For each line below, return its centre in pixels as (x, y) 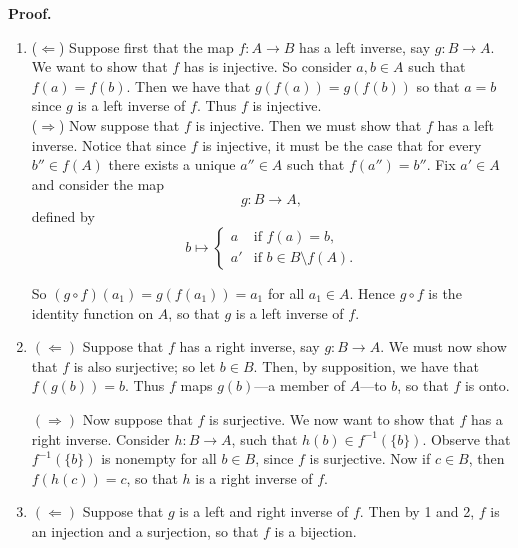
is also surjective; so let (144, 365)
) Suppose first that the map (146, 46)
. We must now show (443, 346)
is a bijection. (315, 530)
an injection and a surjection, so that (145, 530)
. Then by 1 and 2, (417, 511)
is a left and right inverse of (264, 511)
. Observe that (466, 438)
